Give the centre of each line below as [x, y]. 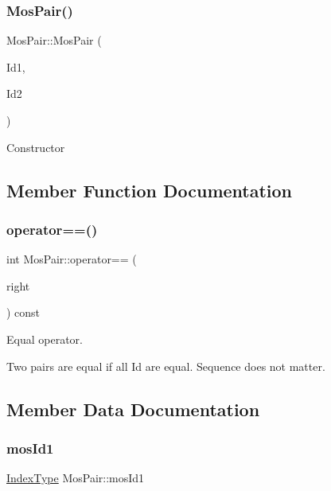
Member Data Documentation [133, 409]
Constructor [36, 147]
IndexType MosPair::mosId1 [76, 478]
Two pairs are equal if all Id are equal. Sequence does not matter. [166, 366]
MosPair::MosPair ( [54, 40]
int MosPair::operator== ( [72, 259]
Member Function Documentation [150, 190]
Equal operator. [45, 339]
